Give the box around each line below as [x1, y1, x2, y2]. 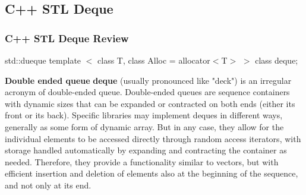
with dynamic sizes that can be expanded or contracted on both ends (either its [5, 97, 295, 109]
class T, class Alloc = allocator [97, 54, 210, 66]
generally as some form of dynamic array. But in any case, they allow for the [5, 120, 284, 133]
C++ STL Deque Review [5, 30, 129, 45]
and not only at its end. [5, 178, 92, 191]
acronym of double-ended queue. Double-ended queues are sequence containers [5, 86, 290, 98]
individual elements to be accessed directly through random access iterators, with [5, 132, 301, 144]
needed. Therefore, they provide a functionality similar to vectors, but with [5, 155, 279, 168]
